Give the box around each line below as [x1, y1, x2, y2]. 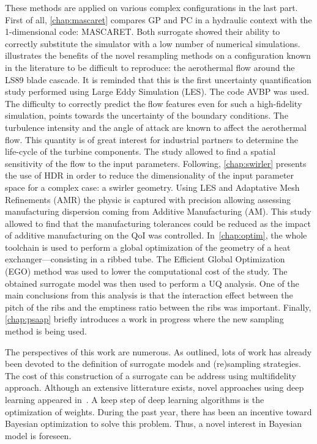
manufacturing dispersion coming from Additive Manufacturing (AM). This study [5, 205, 311, 218]
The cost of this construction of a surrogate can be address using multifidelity [5, 369, 296, 382]
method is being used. [5, 325, 87, 338]
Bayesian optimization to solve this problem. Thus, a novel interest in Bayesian [5, 417, 302, 430]
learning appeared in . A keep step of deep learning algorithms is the [5, 393, 264, 405]
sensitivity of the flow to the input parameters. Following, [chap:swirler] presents [5, 157, 307, 169]
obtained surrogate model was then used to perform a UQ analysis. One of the [5, 276, 299, 289]
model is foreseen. [5, 429, 72, 442]
